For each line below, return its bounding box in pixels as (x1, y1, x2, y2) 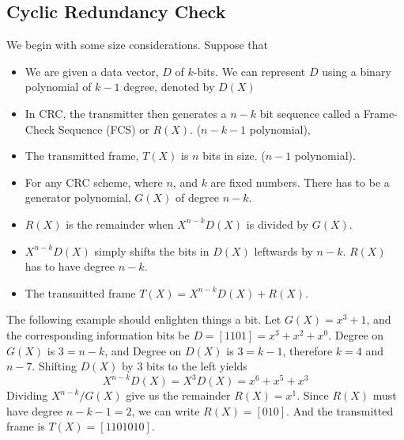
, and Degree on (104, 342, 182, 358)
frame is (6, 418, 45, 434)
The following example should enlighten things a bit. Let (6, 311, 281, 328)
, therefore (282, 342, 333, 358)
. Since (296, 387, 329, 404)
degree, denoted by (123, 78, 215, 95)
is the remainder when (66, 215, 174, 232)
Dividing (6, 387, 48, 404)
